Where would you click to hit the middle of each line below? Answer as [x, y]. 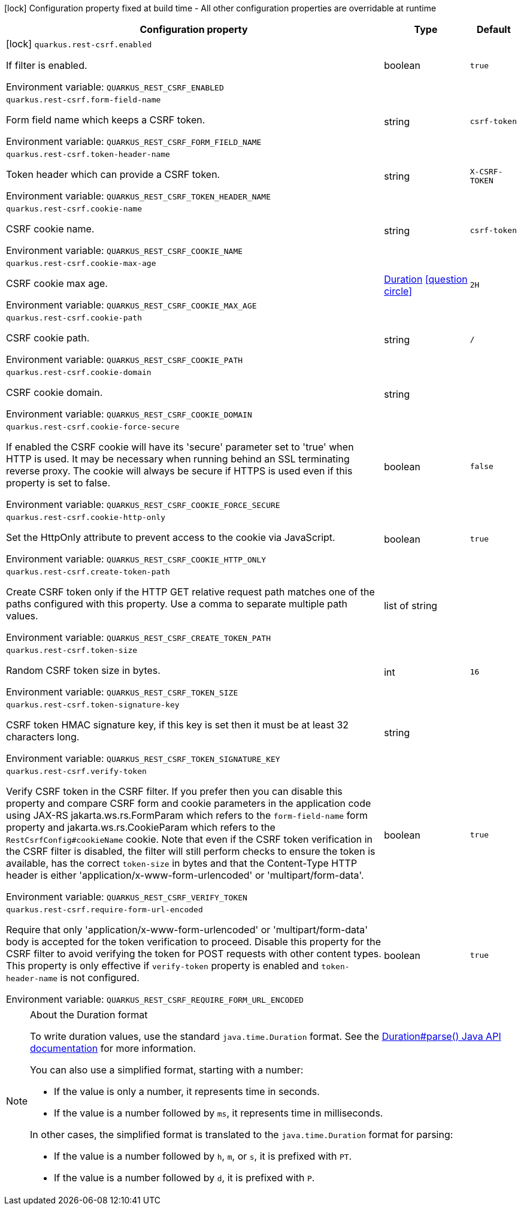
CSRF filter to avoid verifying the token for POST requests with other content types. [194, 954]
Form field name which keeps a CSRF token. [106, 120]
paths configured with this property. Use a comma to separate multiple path [177, 604]
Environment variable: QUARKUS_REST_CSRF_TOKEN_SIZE [122, 692]
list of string [411, 605]
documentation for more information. [113, 1048]
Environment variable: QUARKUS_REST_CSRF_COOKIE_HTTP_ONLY [136, 559]
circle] [398, 291]
